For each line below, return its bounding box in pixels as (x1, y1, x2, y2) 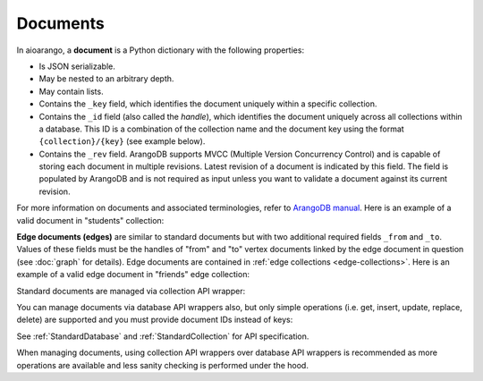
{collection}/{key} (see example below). (38, 136, 206, 147)
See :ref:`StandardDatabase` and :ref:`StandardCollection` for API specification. (16, 331, 309, 342)
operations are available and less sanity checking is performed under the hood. (16, 360, 309, 370)
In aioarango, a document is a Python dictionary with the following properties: (16, 45, 304, 55)
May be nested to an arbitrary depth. (38, 73, 174, 84)
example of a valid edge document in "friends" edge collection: (16, 269, 250, 280)
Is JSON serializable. (38, 61, 115, 72)
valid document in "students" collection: (16, 215, 165, 225)
